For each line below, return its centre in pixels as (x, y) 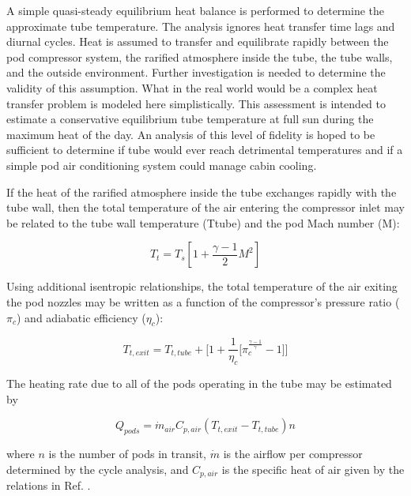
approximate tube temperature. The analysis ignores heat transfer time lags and (201, 26)
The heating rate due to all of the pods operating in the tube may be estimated (199, 383)
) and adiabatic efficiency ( (81, 317)
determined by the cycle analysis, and (98, 469)
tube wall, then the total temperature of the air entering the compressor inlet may (205, 207)
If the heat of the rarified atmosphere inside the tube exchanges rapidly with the (202, 192)
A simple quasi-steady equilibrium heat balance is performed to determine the (196, 10)
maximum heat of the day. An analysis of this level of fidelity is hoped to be (191, 134)
